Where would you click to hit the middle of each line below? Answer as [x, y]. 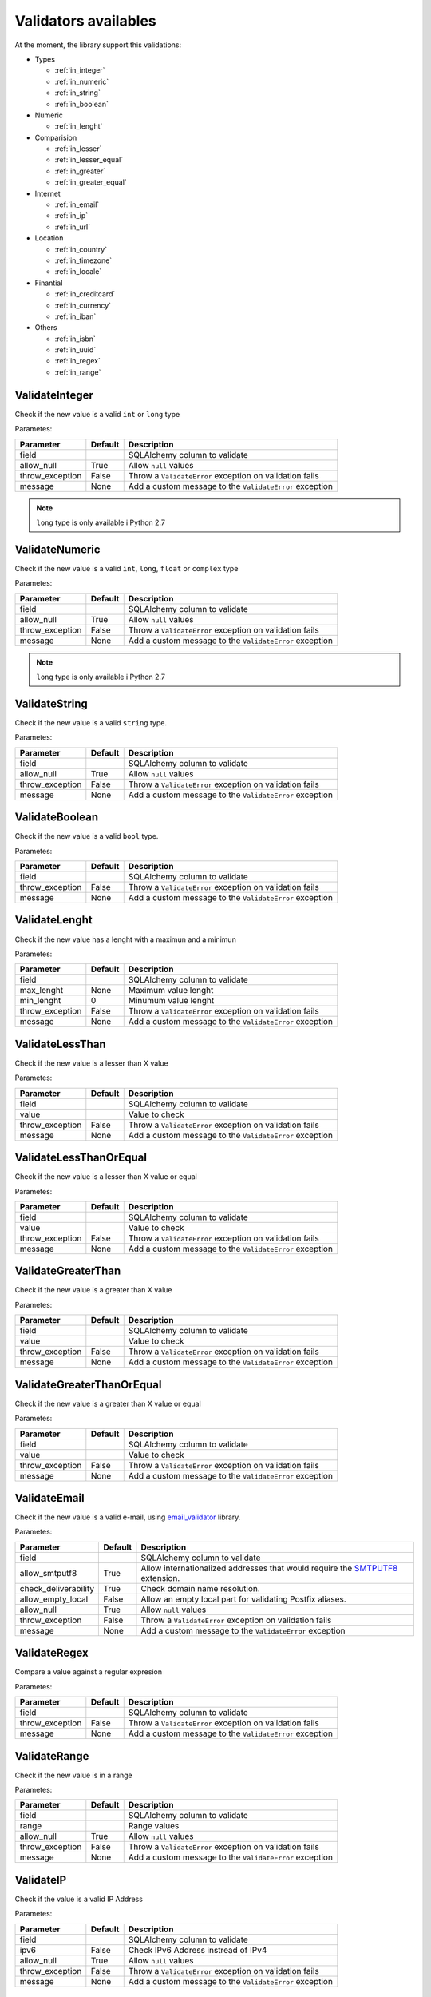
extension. [160, 1578]
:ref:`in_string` [78, 93]
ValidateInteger [54, 395]
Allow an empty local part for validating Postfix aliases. [243, 1599]
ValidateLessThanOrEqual [81, 1158]
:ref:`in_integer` [80, 70]
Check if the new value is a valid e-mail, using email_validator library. [128, 1517]
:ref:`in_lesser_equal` [89, 160]
